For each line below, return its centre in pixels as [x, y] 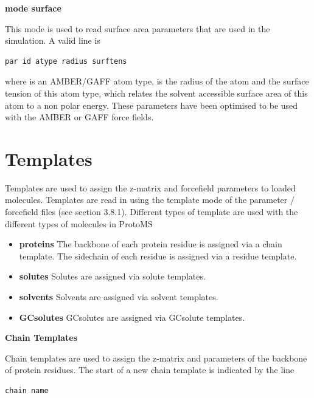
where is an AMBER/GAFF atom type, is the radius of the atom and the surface [157, 81]
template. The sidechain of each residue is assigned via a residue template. [158, 256]
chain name [27, 391]
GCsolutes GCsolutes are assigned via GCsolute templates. [132, 317]
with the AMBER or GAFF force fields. [79, 117]
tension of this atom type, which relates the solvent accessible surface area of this [156, 93]
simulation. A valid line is [53, 40]
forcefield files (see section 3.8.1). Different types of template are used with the [152, 212]
